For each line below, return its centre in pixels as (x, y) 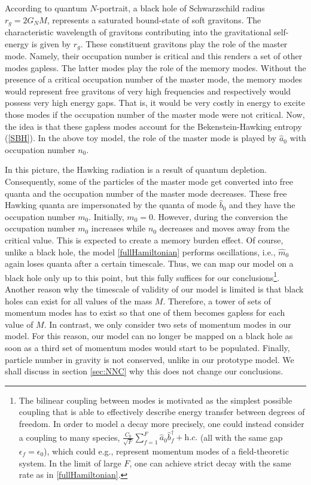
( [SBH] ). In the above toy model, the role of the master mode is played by (141, 138)
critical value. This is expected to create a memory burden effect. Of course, (144, 240)
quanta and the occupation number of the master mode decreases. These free (146, 193)
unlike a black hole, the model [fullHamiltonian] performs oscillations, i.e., (140, 251)
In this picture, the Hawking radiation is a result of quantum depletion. (136, 170)
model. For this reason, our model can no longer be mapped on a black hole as (149, 336)
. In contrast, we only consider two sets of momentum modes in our (167, 324)
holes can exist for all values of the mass (79, 301)
